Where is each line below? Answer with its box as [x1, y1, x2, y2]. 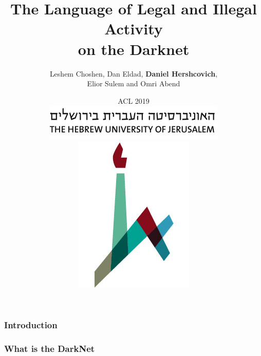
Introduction [4, 318, 58, 331]
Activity [104, 18, 163, 39]
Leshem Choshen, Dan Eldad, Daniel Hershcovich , [49, 68, 218, 79]
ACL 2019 [118, 95, 150, 106]
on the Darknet [78, 38, 190, 59]
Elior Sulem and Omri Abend [87, 78, 180, 89]
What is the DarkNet [4, 342, 95, 355]
